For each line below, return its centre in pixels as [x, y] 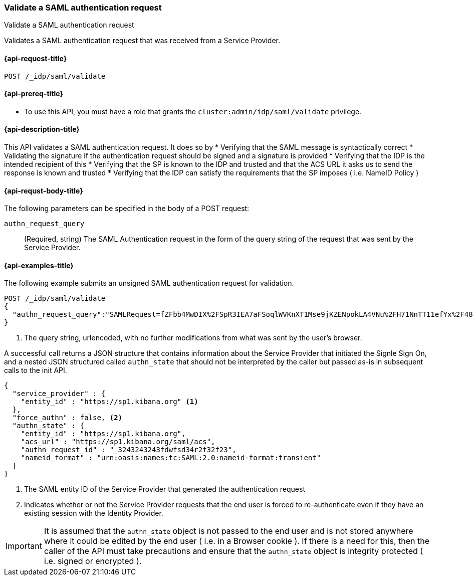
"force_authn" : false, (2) [67, 418]
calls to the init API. [36, 370]
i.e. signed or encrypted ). [93, 561]
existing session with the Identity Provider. [94, 513]
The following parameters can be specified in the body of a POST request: [127, 209]
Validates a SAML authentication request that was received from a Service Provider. [142, 41]
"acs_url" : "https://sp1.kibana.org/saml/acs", [118, 442]
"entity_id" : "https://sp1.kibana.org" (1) [109, 402]
